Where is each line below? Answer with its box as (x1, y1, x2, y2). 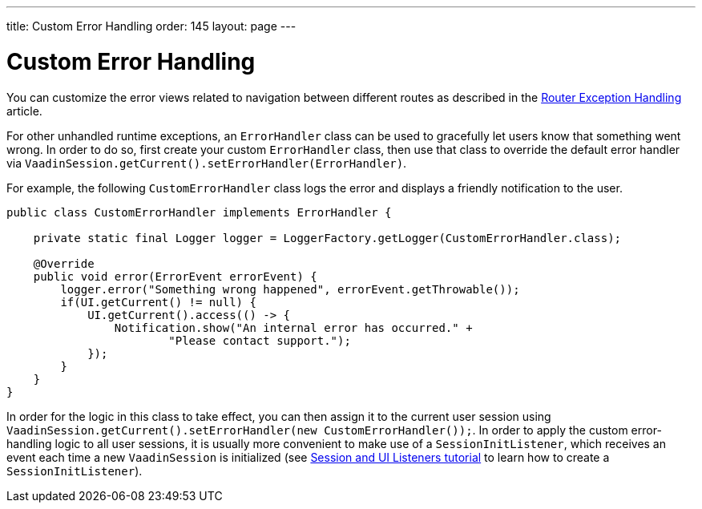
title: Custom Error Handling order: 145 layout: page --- (6, 19, 297, 33)
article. (6, 103, 42, 118)
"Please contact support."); (168, 333, 351, 347)
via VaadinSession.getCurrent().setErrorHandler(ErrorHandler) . (6, 156, 407, 170)
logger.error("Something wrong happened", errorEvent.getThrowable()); (60, 282, 520, 296)
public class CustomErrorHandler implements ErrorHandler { (6, 205, 392, 219)
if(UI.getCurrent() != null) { (60, 295, 256, 309)
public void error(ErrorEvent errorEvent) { (33, 269, 317, 283)
